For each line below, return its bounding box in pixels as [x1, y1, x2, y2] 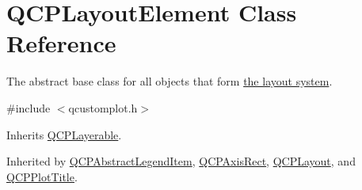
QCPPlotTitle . [6, 168, 78, 184]
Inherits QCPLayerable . [6, 126, 122, 142]
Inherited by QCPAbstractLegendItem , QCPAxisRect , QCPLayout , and [6, 153, 356, 169]
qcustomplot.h [68, 99, 138, 116]
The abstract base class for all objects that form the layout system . [6, 73, 333, 89]
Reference [6, 27, 116, 59]
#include [6, 99, 51, 116]
